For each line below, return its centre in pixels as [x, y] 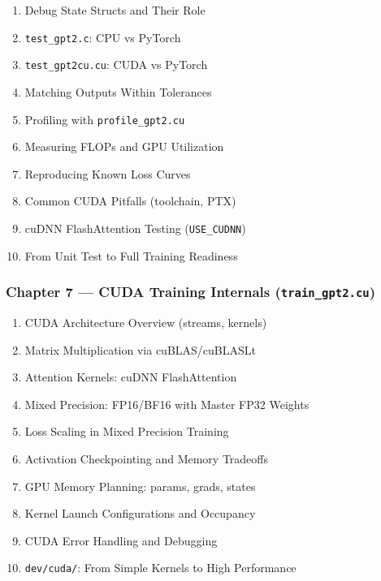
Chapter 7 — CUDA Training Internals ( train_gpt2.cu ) [190, 292]
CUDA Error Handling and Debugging [121, 540]
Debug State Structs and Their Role [115, 10]
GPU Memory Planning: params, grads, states [140, 486]
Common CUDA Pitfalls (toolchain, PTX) [130, 201]
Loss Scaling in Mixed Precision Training [127, 431]
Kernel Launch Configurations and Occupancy [140, 513]
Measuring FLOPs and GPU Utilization [124, 146]
